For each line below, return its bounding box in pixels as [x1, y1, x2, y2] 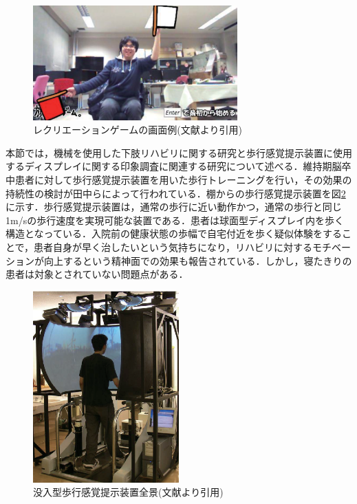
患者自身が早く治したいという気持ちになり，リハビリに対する [34, 240, 313, 254]
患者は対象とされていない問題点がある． [6, 267, 188, 281]
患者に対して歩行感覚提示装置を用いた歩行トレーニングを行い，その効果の [14, 173, 352, 187]
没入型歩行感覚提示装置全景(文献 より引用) [33, 485, 224, 499]
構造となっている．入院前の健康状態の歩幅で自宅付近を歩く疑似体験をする [6, 226, 342, 241]
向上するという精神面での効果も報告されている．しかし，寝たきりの [43, 253, 352, 267]
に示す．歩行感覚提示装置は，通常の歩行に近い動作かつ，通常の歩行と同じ [6, 199, 342, 214]
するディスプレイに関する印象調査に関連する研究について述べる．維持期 [6, 159, 332, 173]
